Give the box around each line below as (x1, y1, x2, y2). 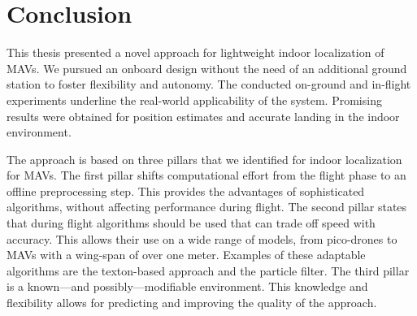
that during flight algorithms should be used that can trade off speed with (7, 214, 376, 232)
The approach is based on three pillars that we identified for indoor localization (7, 150, 402, 167)
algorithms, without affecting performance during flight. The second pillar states (7, 198, 407, 215)
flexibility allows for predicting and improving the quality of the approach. (7, 294, 377, 311)
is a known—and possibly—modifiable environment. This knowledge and (7, 278, 368, 295)
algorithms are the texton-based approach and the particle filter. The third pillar (7, 262, 410, 279)
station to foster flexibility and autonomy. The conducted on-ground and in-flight (7, 76, 411, 93)
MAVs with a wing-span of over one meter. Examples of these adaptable (7, 246, 366, 263)
